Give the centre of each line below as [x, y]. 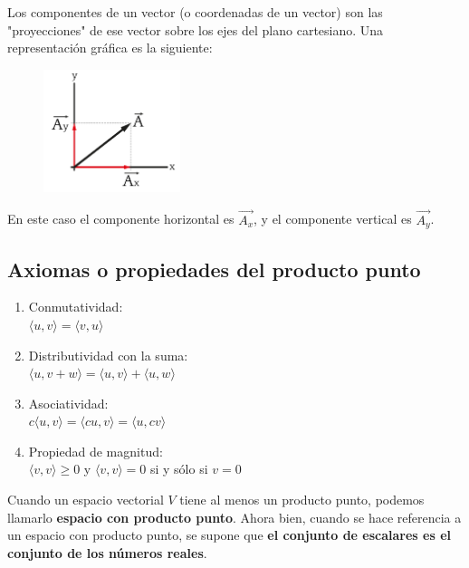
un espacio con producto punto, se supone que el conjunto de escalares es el [230, 535]
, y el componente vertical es [333, 219]
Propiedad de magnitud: [96, 451]
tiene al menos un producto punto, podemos [302, 500]
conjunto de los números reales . [107, 552]
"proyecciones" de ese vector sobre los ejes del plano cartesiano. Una [196, 29]
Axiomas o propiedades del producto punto [214, 269]
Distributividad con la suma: [108, 355]
